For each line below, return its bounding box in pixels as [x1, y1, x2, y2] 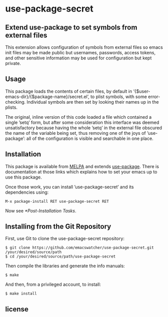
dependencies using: [5, 189, 49, 195]
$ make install [5, 291, 37, 296]
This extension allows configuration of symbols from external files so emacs [5, 44, 163, 50]
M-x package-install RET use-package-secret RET [5, 199, 109, 204]
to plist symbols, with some [90, 94, 147, 100]
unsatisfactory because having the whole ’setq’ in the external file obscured [5, 124, 162, 131]
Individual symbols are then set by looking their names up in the [27, 99, 159, 105]
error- [148, 94, 160, 100]
